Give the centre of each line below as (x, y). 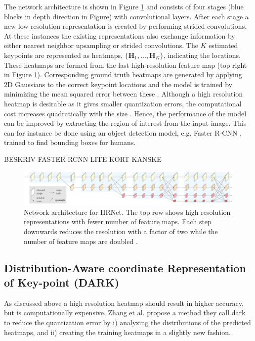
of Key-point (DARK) (62, 282)
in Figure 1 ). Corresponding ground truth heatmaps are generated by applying (123, 74)
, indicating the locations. (202, 55)
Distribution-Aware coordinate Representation (125, 268)
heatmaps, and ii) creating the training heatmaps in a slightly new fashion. (117, 332)
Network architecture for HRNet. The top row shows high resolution (127, 212)
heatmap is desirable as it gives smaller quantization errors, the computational (123, 103)
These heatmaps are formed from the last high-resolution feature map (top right (126, 65)
